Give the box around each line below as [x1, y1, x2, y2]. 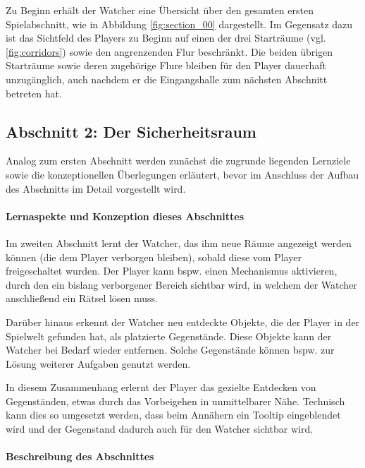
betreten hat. [6, 85, 62, 100]
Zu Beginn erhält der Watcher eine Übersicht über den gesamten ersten [6, 3, 314, 17]
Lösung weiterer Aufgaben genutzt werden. [6, 356, 191, 371]
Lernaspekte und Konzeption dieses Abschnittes [6, 208, 245, 223]
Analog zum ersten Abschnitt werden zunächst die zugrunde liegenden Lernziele [6, 153, 351, 168]
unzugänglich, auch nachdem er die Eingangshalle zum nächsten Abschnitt [6, 71, 328, 86]
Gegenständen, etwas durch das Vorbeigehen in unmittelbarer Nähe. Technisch [6, 393, 345, 408]
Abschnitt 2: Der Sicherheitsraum [6, 120, 256, 142]
